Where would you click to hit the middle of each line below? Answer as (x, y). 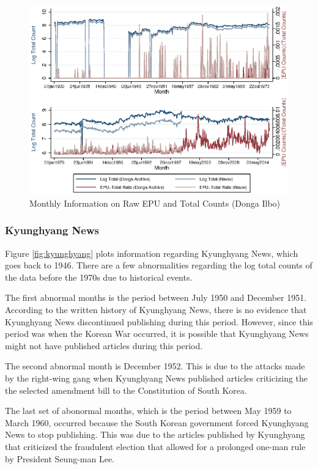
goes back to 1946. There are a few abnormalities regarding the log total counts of (159, 265)
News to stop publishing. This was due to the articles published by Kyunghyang (155, 434)
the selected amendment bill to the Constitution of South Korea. (126, 390)
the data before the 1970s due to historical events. (99, 277)
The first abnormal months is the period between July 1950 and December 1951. (156, 297)
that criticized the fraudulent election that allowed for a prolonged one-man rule (155, 446)
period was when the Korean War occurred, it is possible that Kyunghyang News (157, 334)
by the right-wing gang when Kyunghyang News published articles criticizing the (157, 378)
